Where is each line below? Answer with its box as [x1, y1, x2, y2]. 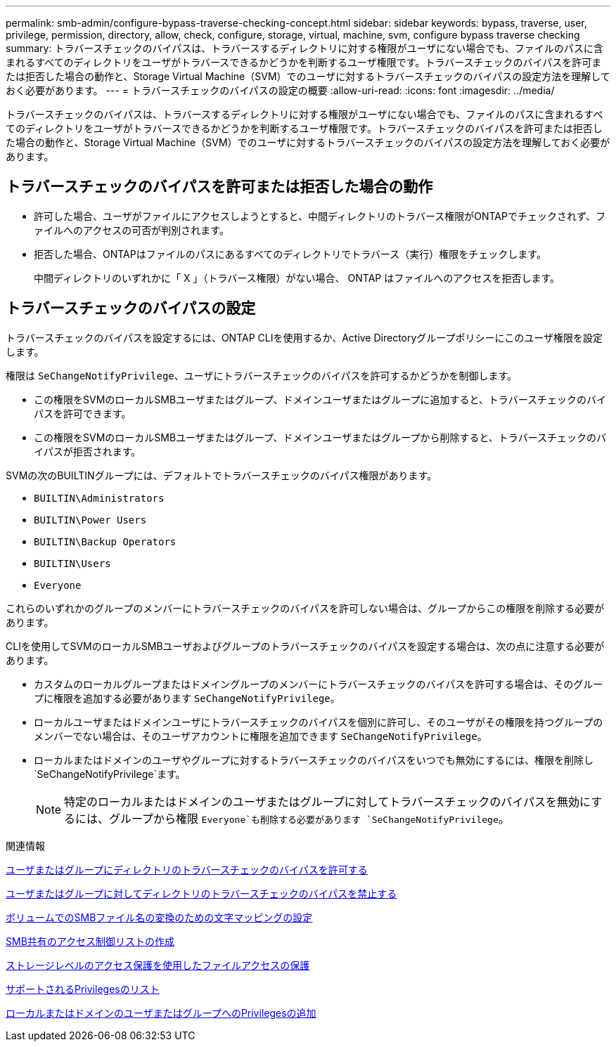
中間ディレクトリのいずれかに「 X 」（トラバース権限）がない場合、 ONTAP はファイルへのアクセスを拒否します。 [34, 271, 560, 284]
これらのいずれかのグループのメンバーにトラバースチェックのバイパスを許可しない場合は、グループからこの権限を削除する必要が [6, 601, 605, 614]
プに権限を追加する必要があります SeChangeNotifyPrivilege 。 [34, 691, 340, 704]
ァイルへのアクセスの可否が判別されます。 [34, 223, 229, 236]
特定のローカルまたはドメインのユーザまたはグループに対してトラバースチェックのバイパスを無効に [64, 794, 591, 809]
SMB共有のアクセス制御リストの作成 [6, 935, 175, 947]
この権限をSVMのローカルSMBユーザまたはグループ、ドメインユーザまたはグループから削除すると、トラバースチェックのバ [34, 431, 607, 443]
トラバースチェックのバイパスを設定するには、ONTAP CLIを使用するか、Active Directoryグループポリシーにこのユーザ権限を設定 [6, 331, 603, 344]
